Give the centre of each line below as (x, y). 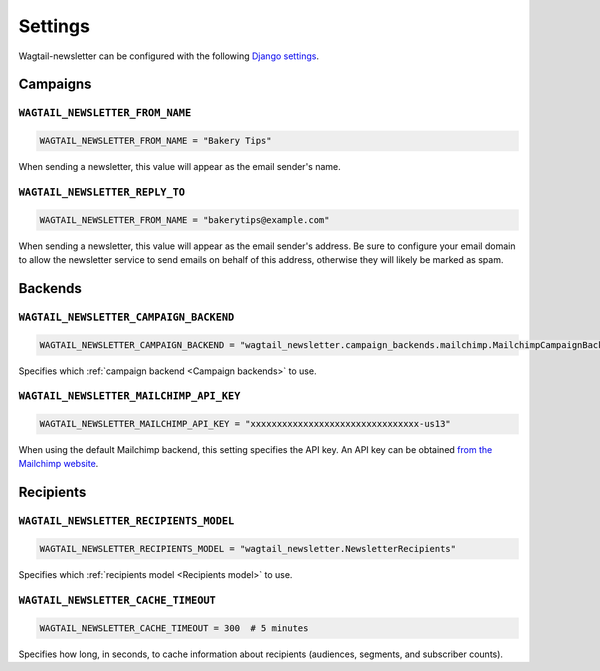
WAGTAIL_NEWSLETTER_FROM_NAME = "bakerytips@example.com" (184, 219)
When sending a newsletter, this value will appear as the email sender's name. (179, 167)
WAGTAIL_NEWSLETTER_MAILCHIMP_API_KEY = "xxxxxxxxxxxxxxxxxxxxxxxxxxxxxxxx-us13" (245, 424)
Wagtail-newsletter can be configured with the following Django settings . (169, 56)
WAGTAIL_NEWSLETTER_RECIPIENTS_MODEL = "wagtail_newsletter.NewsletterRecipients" (248, 549)
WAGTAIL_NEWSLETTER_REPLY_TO (101, 192)
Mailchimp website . (58, 464)
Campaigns (55, 84)
